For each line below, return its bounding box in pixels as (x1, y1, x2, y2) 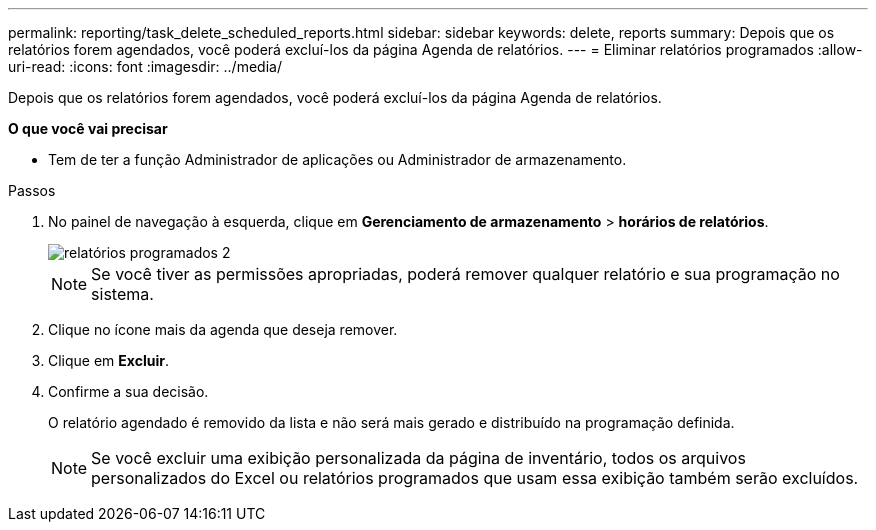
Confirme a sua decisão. (48, 383, 209, 400)
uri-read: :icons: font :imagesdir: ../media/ (8, 58, 282, 75)
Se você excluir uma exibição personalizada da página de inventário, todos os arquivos (91, 448, 746, 468)
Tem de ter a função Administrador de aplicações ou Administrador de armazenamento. (48, 151, 627, 168)
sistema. (91, 284, 154, 304)
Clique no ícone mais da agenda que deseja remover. (48, 321, 398, 338)
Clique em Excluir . (48, 352, 169, 369)
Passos (8, 182, 56, 199)
